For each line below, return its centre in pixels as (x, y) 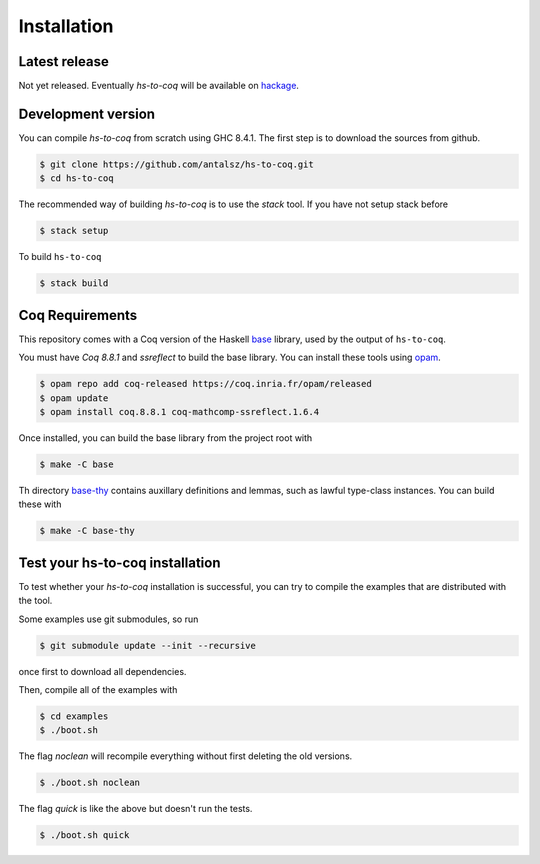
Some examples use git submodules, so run (108, 619)
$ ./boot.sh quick (84, 835)
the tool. (35, 601)
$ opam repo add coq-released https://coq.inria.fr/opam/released (205, 384)
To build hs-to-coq (60, 257)
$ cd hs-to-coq (76, 178)
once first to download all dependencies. (102, 671)
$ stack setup (74, 231)
